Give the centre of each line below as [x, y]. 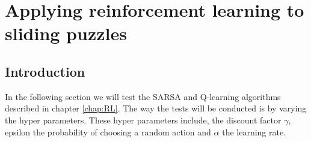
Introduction [45, 71]
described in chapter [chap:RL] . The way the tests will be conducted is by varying [156, 108]
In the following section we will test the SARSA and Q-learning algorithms [143, 96]
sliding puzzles [66, 33]
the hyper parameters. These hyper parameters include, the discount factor [143, 120]
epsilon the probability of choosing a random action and [108, 132]
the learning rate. [254, 132]
